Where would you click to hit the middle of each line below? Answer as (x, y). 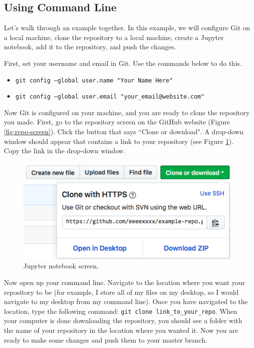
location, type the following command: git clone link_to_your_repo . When (121, 311)
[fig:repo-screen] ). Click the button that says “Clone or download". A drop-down (124, 132)
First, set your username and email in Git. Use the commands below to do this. (123, 63)
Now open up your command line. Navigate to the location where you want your (125, 282)
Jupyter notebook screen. (61, 266)
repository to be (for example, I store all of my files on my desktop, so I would (121, 292)
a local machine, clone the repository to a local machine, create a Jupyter (114, 37)
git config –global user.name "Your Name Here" (94, 80)
